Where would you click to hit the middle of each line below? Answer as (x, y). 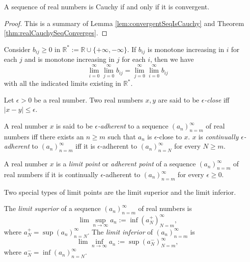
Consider (17, 49)
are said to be (179, 99)
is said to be (74, 126)
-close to (169, 136)
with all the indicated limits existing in (63, 83)
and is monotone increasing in (69, 59)
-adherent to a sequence (133, 126)
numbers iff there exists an (44, 136)
